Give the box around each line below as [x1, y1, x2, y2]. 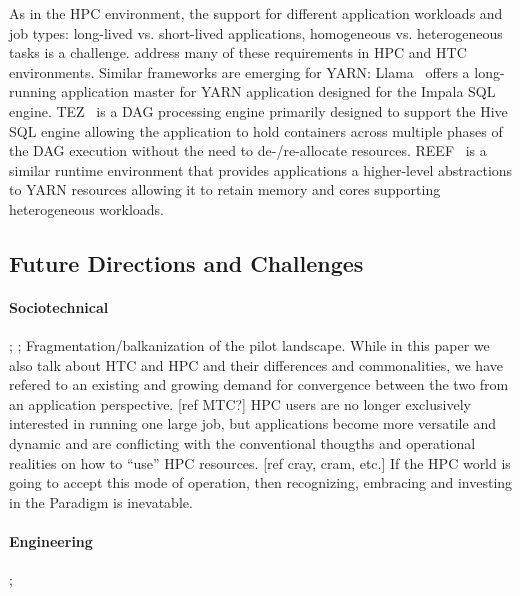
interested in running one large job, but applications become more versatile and [9, 413, 496, 434]
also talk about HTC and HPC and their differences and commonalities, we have [9, 354, 503, 375]
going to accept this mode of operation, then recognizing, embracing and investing [9, 472, 513, 493]
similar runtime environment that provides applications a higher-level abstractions [9, 159, 513, 180]
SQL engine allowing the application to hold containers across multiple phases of [9, 120, 503, 141]
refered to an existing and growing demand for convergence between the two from [9, 374, 509, 395]
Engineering [9, 531, 93, 552]
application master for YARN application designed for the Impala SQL [61, 81, 496, 102]
